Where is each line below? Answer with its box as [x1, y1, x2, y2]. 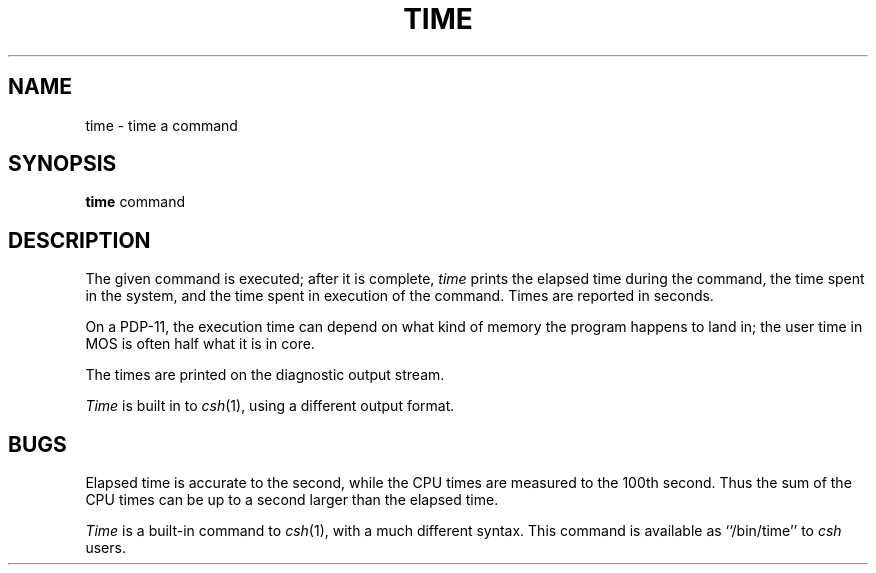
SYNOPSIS [8, 151, 117, 177]
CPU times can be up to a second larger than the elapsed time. [85, 491, 499, 509]
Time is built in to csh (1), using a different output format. [85, 397, 455, 415]
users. [85, 539, 126, 557]
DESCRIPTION [8, 227, 151, 253]
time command [85, 193, 185, 211]
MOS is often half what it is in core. [85, 335, 315, 353]
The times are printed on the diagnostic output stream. [85, 366, 445, 384]
